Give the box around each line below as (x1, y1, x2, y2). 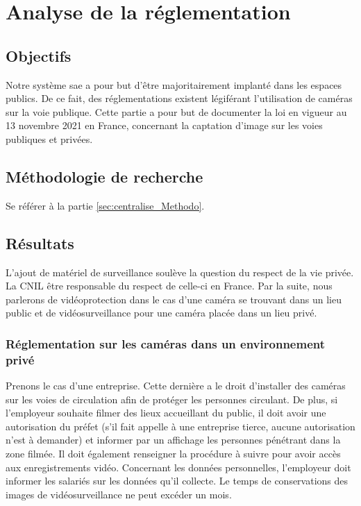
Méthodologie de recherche (6, 165, 203, 187)
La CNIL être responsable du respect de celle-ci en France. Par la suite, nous (6, 278, 333, 293)
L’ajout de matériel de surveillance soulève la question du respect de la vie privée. (6, 264, 354, 279)
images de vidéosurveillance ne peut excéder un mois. (6, 487, 232, 501)
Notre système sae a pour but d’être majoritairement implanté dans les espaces (6, 77, 342, 92)
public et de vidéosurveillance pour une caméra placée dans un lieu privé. (6, 305, 317, 320)
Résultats (6, 232, 74, 253)
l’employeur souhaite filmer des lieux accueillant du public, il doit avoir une (6, 405, 326, 420)
